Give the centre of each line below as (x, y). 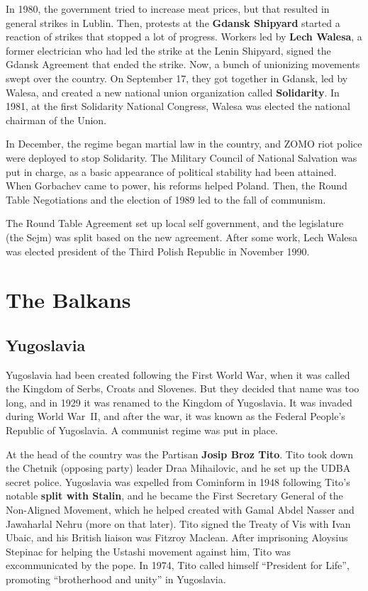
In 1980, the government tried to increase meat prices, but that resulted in (168, 9)
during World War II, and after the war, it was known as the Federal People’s (175, 416)
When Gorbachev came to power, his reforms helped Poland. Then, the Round (177, 186)
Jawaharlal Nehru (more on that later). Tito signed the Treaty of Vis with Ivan (178, 523)
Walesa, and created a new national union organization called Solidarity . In (173, 92)
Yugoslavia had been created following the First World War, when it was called (178, 374)
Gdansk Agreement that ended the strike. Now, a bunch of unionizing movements (183, 64)
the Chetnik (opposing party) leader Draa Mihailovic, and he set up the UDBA (178, 468)
